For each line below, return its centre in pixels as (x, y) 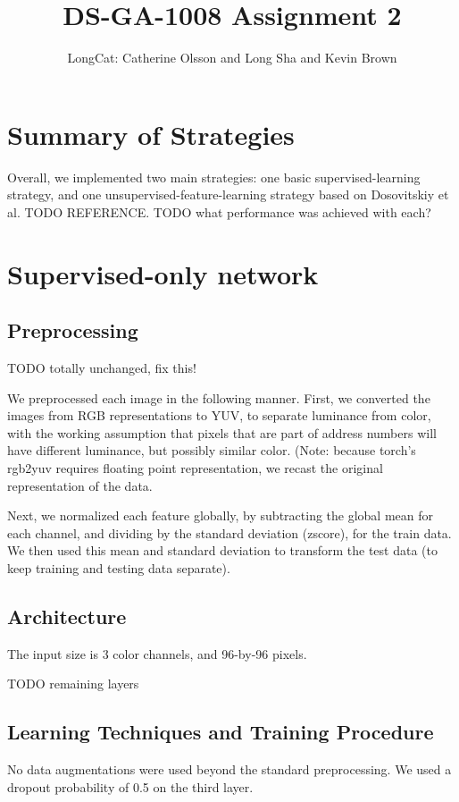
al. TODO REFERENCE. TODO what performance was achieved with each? (219, 211)
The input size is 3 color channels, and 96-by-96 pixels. (157, 653)
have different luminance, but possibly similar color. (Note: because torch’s (212, 450)
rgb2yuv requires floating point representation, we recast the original (195, 467)
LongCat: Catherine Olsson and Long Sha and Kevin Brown (232, 58)
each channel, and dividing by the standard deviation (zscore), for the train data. (229, 532)
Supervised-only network (163, 273)
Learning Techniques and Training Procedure (221, 732)
